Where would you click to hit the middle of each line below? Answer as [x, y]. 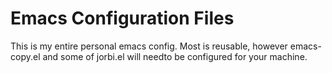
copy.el [25, 56]
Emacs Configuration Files [122, 18]
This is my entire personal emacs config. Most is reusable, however [149, 46]
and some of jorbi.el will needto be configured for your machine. [175, 56]
